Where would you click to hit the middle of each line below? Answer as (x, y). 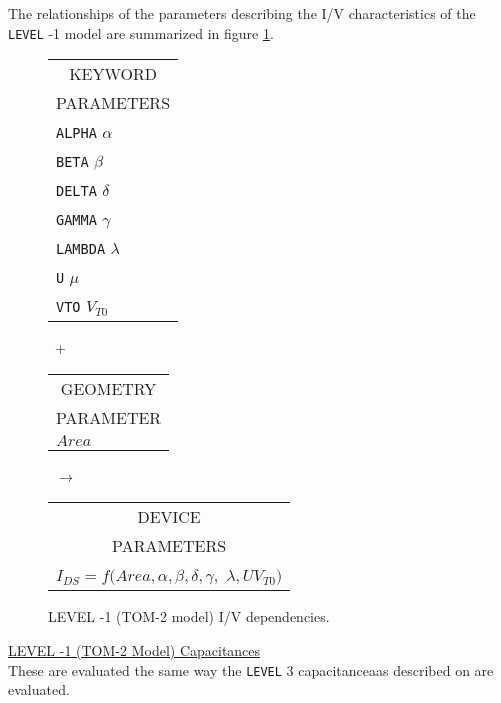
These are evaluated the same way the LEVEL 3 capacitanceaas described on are (251, 669)
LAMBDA (81, 249)
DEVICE (169, 517)
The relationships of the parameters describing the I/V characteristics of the (242, 13)
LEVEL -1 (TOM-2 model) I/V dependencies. (189, 616)
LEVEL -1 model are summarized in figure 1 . (141, 32)
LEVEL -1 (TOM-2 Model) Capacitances (134, 650)
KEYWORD (113, 74)
